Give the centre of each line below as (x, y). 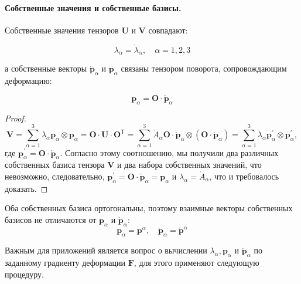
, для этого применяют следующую (196, 263)
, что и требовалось (244, 176)
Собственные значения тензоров (62, 30)
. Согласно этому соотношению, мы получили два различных (169, 152)
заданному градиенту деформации (65, 263)
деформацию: (28, 81)
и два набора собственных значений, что (189, 165)
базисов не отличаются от (51, 219)
